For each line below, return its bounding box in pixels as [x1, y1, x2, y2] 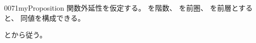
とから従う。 [4, 29, 47, 40]
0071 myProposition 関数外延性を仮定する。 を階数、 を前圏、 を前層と [4, 3, 239, 13]
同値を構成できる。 [20, 12, 85, 23]
